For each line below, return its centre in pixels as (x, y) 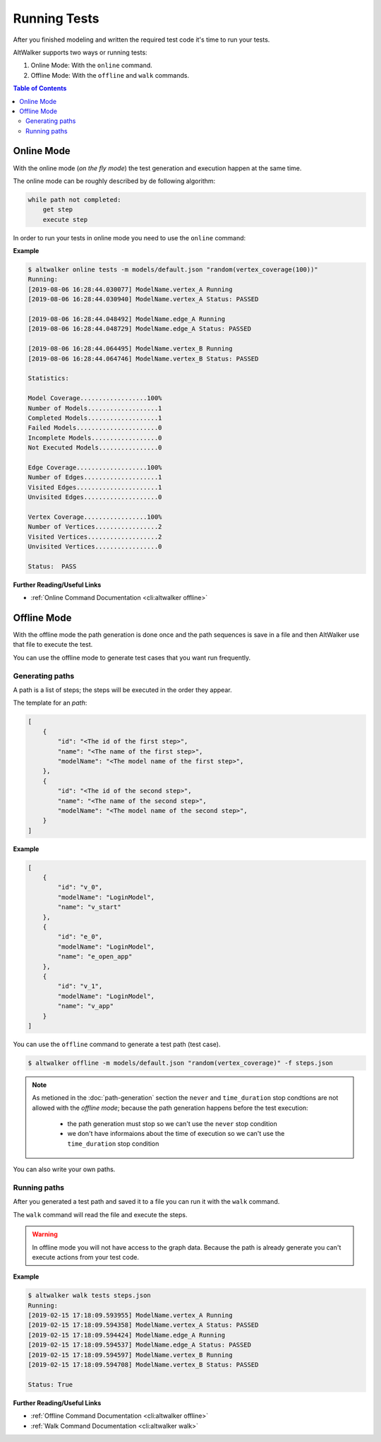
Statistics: (49, 379)
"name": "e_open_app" (95, 957)
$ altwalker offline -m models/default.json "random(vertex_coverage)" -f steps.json (180, 1063)
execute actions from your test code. (85, 1257)
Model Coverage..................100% (95, 398)
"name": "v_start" (89, 907)
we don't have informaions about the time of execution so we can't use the (176, 1134)
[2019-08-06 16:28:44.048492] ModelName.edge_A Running (127, 319)
